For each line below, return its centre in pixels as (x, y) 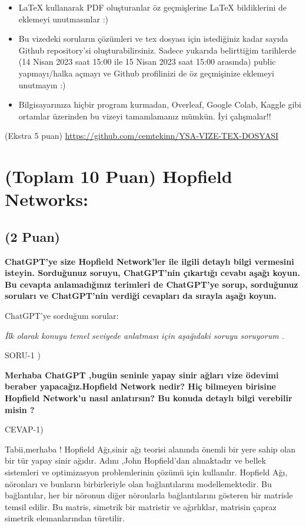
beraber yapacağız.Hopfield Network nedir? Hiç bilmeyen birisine (140, 386)
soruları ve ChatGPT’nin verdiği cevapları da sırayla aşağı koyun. (141, 296)
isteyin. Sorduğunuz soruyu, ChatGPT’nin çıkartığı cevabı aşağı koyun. (152, 273)
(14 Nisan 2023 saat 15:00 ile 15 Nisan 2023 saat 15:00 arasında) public (147, 61)
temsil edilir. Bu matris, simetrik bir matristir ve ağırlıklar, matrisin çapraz (141, 506)
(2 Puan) (32, 236)
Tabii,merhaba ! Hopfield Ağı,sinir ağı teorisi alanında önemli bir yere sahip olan (150, 449)
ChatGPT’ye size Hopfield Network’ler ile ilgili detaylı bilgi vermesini (149, 261)
